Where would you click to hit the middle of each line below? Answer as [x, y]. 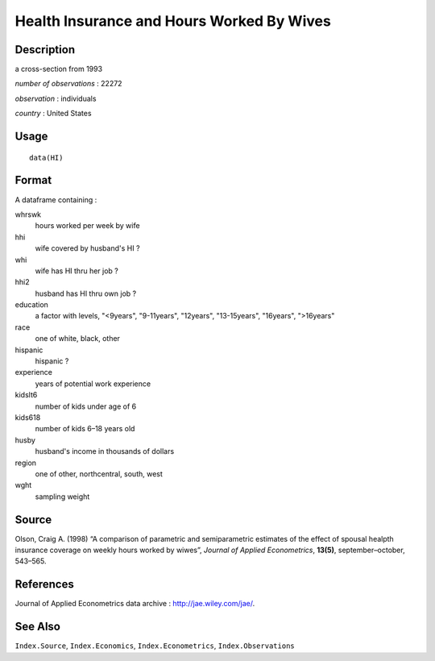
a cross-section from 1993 [59, 69]
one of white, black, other [78, 339]
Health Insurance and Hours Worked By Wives [173, 21]
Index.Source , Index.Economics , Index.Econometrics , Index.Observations [155, 646]
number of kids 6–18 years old [85, 429]
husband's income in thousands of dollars [105, 451]
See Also [37, 627]
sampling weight [62, 497]
